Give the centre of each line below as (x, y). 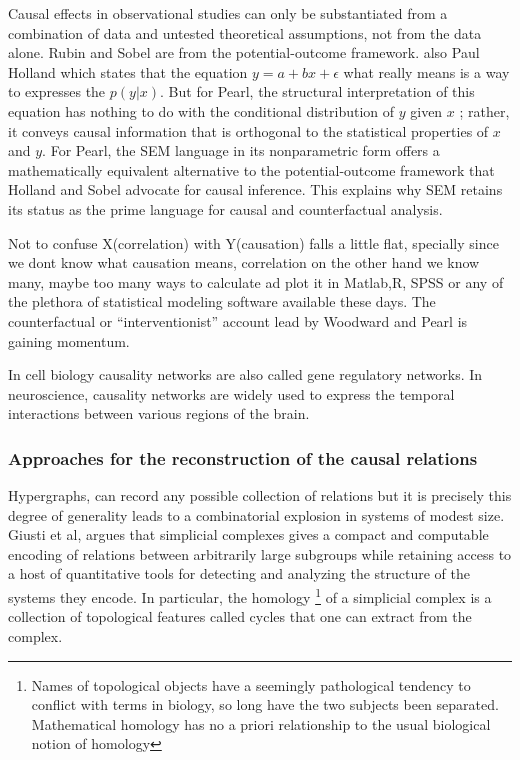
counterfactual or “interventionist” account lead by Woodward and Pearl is (238, 320)
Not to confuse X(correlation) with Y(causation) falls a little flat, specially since (253, 242)
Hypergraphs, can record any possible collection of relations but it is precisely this (260, 495)
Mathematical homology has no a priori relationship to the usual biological (261, 723)
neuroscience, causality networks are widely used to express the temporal (231, 393)
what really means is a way (426, 71)
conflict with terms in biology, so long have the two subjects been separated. (265, 704)
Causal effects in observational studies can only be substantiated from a (228, 13)
